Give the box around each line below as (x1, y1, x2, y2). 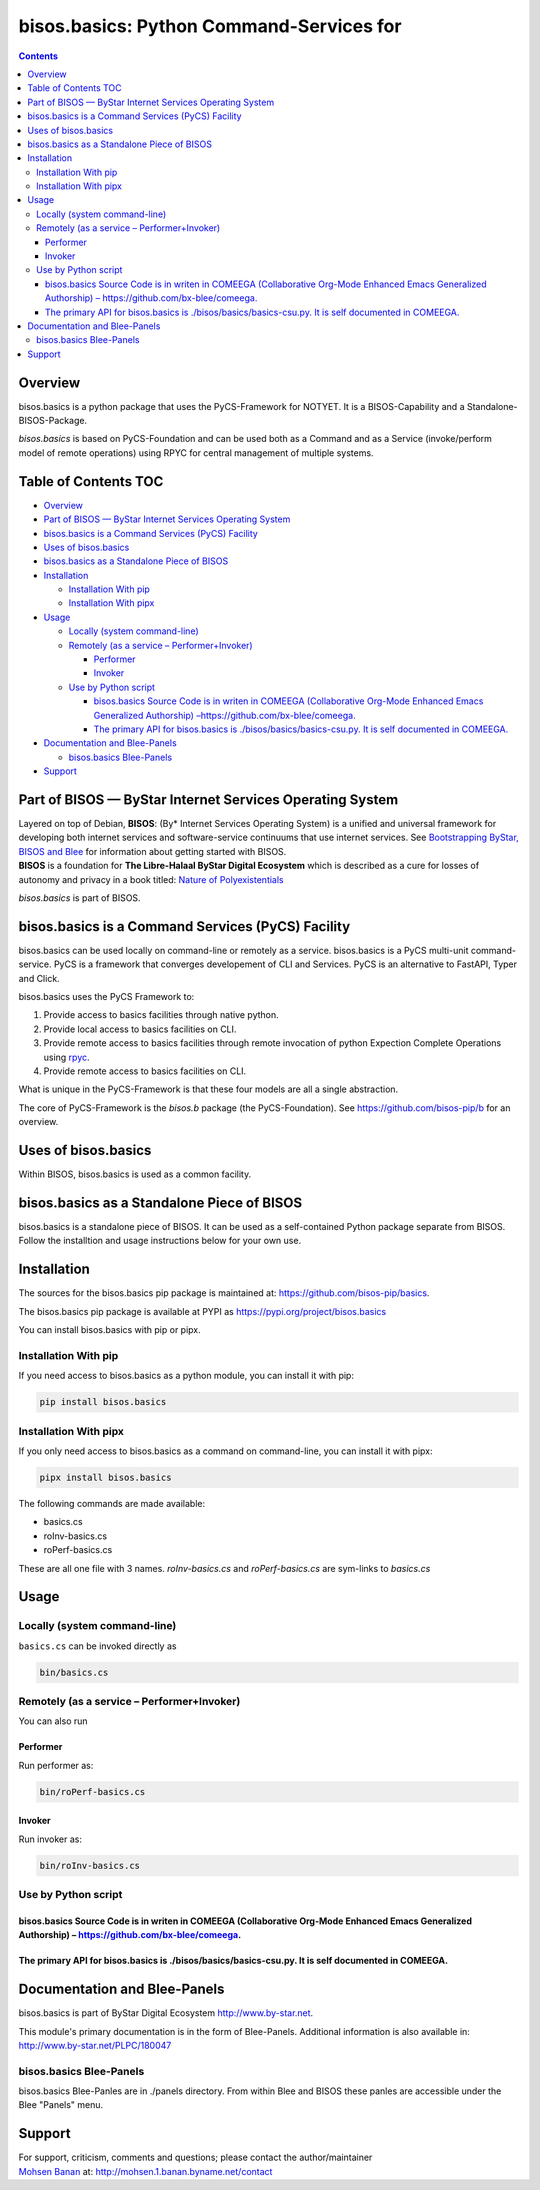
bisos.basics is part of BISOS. (18, 892, 141, 904)
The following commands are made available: (18, 1497, 206, 1509)
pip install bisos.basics (39, 1396, 167, 1408)
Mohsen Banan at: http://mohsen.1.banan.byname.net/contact (18, 2165, 273, 2177)
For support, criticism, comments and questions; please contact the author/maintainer (18, 2151, 373, 2164)
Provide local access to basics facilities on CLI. (43, 1023, 237, 1035)
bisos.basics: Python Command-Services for (18, 15, 402, 37)
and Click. (18, 972, 60, 984)
